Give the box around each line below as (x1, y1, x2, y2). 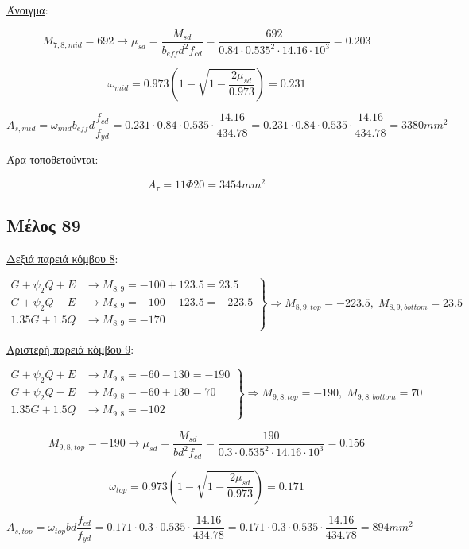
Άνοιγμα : (6, 2, 48, 17)
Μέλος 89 (6, 213, 81, 238)
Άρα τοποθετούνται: (6, 150, 99, 167)
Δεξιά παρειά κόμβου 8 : (6, 250, 118, 267)
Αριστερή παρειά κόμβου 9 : (6, 340, 134, 357)
